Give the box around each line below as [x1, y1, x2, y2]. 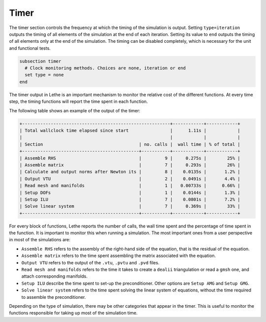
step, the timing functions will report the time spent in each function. [9, 98, 148, 104]
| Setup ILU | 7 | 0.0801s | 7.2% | [19, 196, 241, 202]
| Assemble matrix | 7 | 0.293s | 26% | [19, 162, 241, 167]
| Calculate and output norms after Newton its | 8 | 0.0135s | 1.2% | [19, 169, 241, 175]
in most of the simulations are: [9, 237, 71, 243]
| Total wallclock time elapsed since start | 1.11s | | [19, 128, 241, 133]
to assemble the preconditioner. [21, 294, 86, 300]
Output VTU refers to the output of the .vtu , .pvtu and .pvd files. [21, 259, 160, 265]
